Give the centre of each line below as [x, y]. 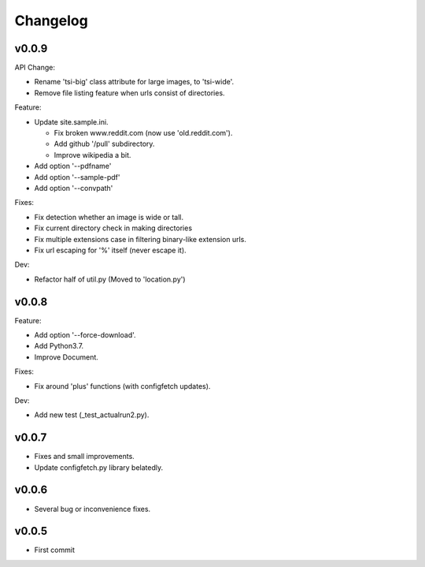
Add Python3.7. [59, 346]
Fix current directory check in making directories [113, 228]
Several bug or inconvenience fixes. [92, 509]
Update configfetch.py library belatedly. [99, 467]
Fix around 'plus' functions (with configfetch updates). [122, 386]
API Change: [35, 68]
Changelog [51, 21]
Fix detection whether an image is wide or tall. [109, 217]
